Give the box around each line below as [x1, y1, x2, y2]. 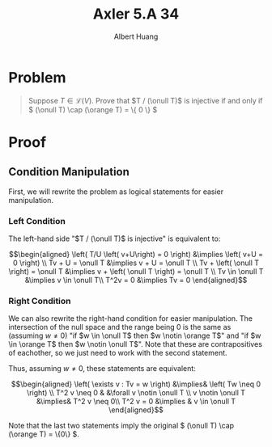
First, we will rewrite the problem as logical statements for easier [8, 187, 224, 196]
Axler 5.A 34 [92, 5, 180, 23]
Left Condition [8, 215, 66, 226]
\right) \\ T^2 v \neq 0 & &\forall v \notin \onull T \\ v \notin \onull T [27, 388, 245, 398]
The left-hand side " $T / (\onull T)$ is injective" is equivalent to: [8, 234, 221, 243]
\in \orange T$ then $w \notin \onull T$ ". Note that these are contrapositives [8, 339, 263, 349]
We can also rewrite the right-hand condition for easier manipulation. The [8, 314, 253, 323]
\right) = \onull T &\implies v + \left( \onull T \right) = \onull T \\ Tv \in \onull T [8, 266, 264, 276]
